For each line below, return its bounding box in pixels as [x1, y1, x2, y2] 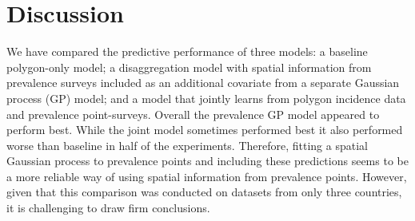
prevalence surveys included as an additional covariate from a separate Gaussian [6, 74, 400, 91]
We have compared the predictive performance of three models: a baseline [6, 43, 368, 60]
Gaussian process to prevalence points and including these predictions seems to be [6, 152, 409, 169]
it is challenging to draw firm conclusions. [6, 199, 210, 216]
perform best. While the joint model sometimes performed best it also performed [6, 121, 403, 138]
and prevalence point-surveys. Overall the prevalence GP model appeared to [6, 105, 380, 122]
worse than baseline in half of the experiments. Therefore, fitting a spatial [6, 136, 368, 153]
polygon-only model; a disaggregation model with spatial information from [6, 58, 372, 75]
